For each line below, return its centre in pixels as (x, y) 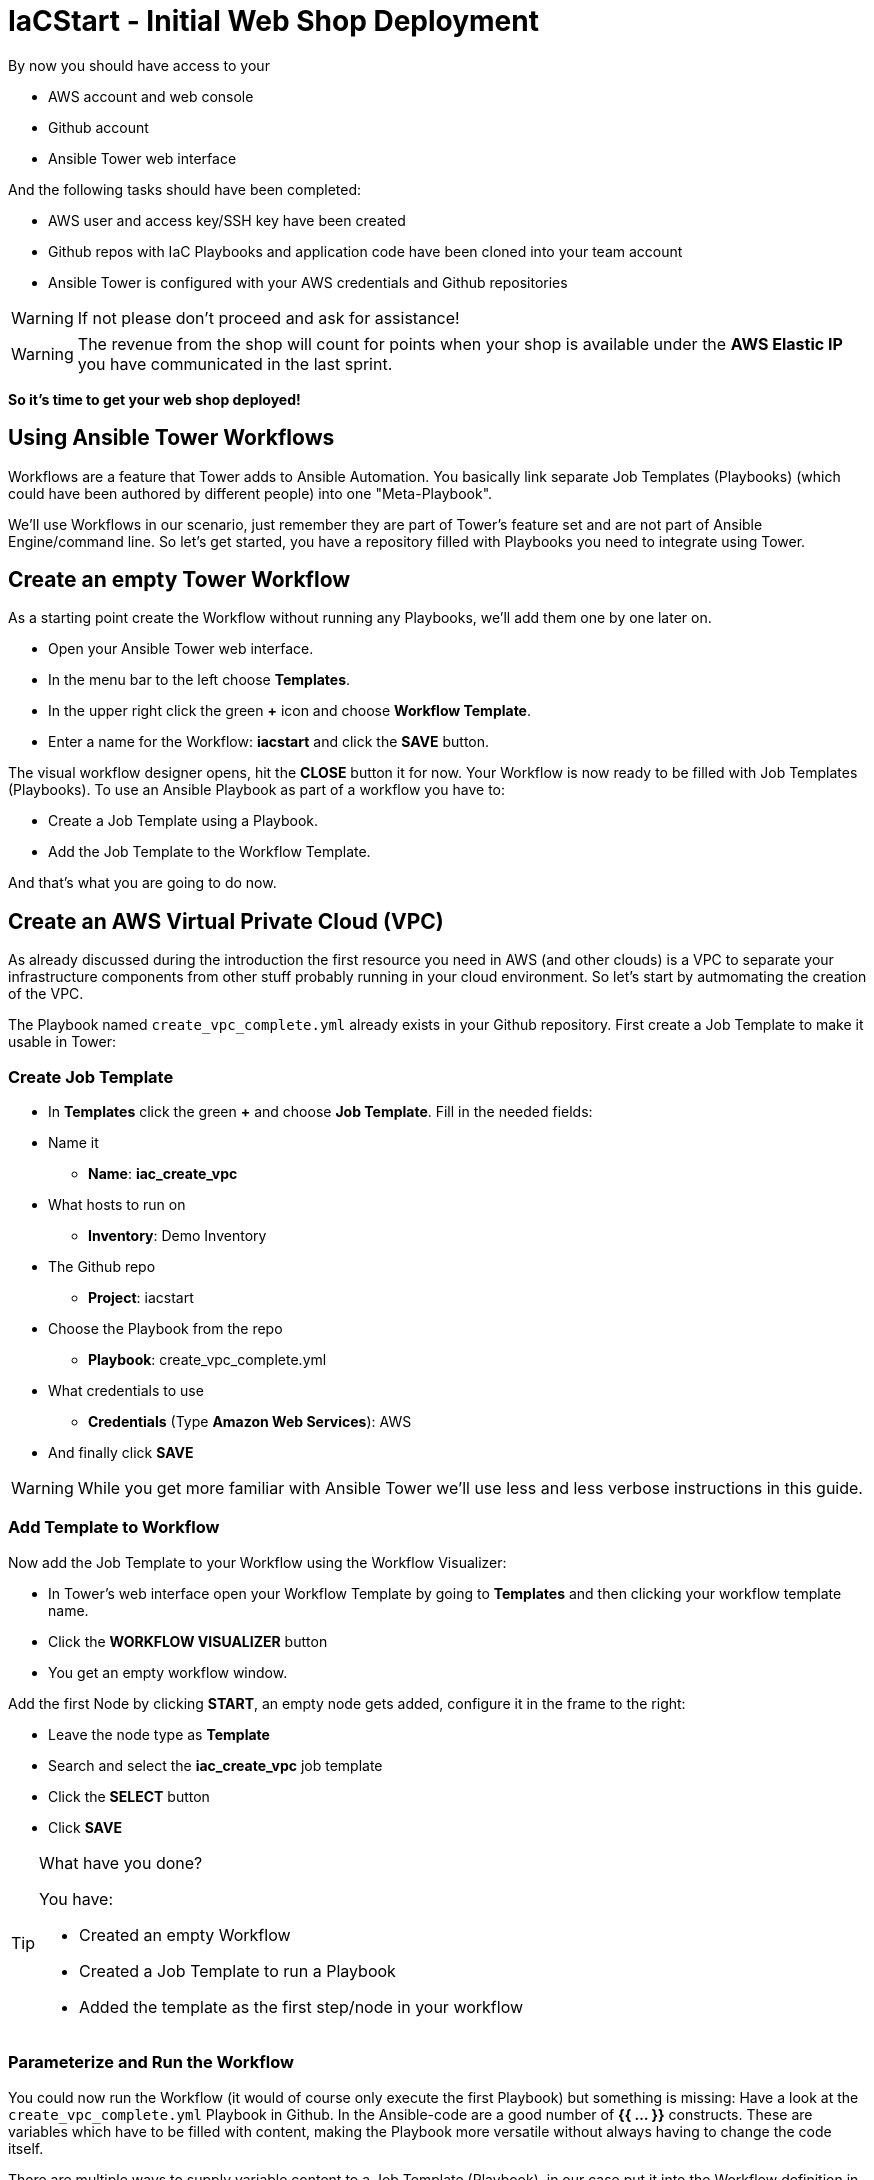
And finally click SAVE (121, 1453)
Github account (98, 127)
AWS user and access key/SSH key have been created (227, 220)
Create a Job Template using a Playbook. (183, 821)
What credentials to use (126, 1391)
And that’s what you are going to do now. (142, 883)
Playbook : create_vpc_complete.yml (207, 1360)
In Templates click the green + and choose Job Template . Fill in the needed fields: (320, 1112)
